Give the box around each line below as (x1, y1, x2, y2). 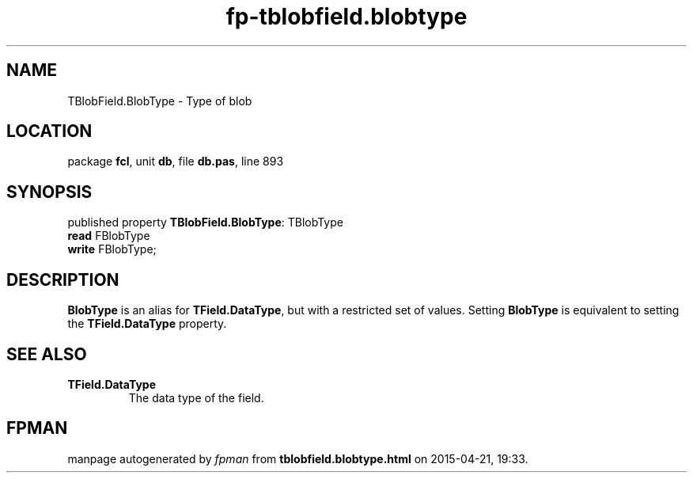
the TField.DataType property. (67, 317, 227, 331)
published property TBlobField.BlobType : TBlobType (67, 215, 343, 230)
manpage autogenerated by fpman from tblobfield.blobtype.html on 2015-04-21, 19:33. (67, 451, 528, 466)
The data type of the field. (128, 390, 264, 405)
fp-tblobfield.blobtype (225, 3, 468, 30)
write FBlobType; (67, 242, 157, 257)
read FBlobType (67, 229, 150, 243)
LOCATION (6, 121, 93, 142)
